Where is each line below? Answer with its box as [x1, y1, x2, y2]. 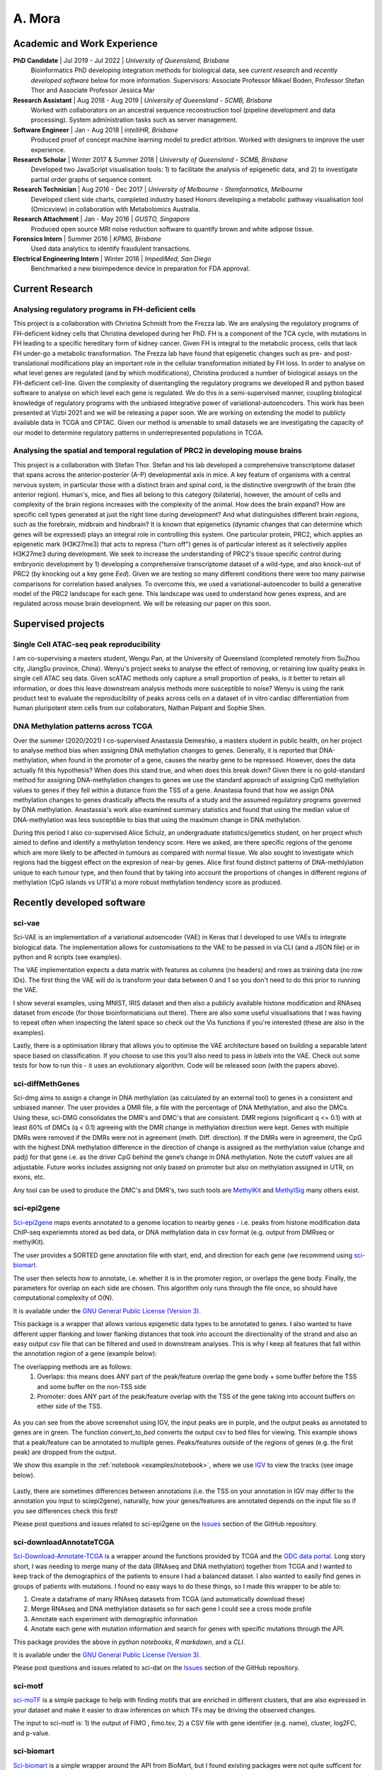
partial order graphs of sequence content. [30, 175, 154, 183]
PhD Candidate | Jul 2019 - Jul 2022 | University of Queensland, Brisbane [13, 57, 230, 65]
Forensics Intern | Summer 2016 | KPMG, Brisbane [13, 234, 162, 244]
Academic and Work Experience [13, 38, 158, 50]
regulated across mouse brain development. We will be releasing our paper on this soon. [13, 599, 272, 608]
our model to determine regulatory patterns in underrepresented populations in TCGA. [13, 428, 265, 437]
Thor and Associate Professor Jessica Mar [30, 86, 155, 95]
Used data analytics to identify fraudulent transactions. [30, 244, 191, 253]
